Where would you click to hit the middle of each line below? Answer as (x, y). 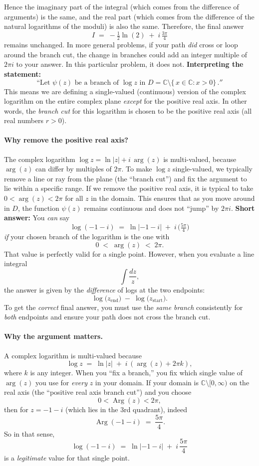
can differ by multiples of (73, 169)
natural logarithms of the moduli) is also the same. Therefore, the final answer (124, 26)
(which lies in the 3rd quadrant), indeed (127, 409)
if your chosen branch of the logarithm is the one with (87, 236)
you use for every (61, 382)
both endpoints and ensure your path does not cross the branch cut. (107, 317)
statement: (23, 74)
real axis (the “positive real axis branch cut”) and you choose (98, 392)
